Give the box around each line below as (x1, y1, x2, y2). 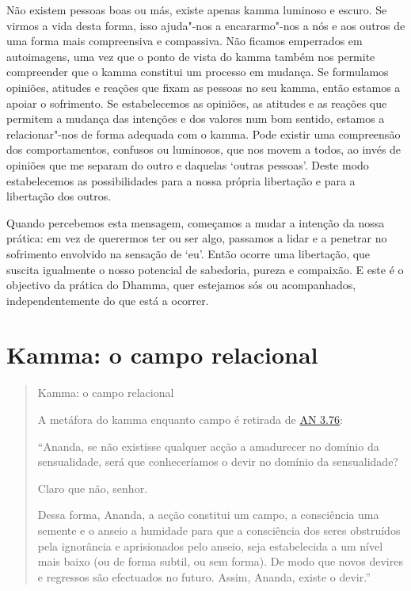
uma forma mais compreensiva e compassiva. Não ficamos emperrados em (6, 32, 363, 49)
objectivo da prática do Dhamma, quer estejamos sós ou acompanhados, (6, 276, 356, 293)
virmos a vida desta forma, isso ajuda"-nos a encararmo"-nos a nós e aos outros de (6, 17, 405, 33)
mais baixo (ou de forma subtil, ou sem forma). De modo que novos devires (37, 553, 403, 570)
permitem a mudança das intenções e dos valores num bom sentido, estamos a (6, 110, 385, 127)
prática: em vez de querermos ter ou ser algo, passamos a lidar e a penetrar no (6, 230, 387, 246)
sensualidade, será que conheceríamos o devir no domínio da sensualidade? (37, 453, 398, 470)
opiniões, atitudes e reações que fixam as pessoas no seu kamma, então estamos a (6, 78, 401, 95)
